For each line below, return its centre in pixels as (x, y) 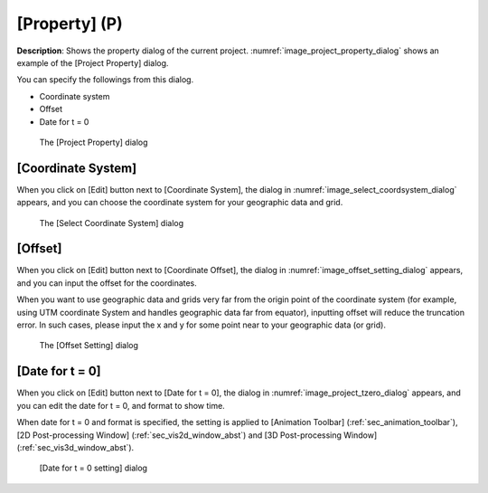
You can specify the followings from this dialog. (105, 80)
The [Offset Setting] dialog (89, 346)
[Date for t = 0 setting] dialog (94, 468)
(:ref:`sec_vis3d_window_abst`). (75, 447)
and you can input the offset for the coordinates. (107, 283)
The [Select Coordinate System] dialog (112, 223)
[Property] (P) (70, 24)
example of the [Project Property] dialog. (93, 62)
